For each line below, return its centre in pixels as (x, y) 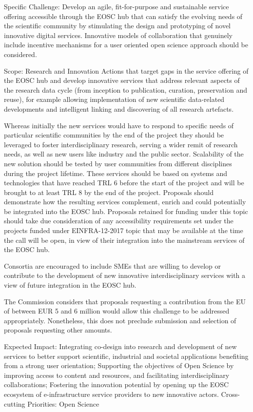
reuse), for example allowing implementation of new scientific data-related (114, 99)
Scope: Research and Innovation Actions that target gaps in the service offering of (126, 70)
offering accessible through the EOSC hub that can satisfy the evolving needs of (123, 16)
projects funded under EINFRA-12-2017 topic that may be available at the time (124, 230)
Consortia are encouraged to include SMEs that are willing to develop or (113, 265)
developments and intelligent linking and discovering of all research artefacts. (119, 108)
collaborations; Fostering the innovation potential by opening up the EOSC (117, 384)
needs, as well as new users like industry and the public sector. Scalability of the (124, 154)
